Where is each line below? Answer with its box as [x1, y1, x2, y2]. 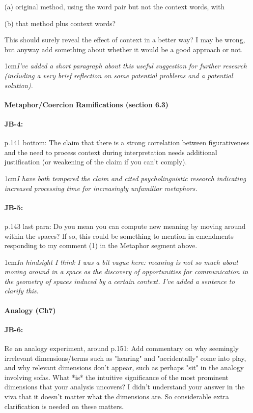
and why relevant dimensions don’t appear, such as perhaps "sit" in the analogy [4, 362, 244, 373]
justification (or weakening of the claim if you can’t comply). [4, 157, 187, 167]
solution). [4, 80, 33, 90]
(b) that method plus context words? [4, 18, 116, 28]
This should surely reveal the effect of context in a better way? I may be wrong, [4, 34, 245, 45]
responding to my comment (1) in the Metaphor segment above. [4, 240, 197, 251]
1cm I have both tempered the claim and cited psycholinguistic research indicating [4, 173, 246, 183]
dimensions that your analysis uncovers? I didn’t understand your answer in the [4, 381, 245, 392]
